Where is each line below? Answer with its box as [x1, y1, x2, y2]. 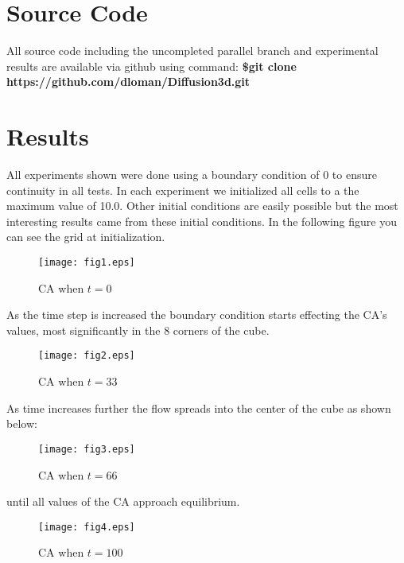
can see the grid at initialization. [6, 228, 165, 245]
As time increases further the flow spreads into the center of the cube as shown [6, 399, 391, 416]
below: [6, 415, 37, 432]
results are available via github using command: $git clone [6, 57, 297, 74]
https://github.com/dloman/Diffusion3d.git [6, 73, 251, 90]
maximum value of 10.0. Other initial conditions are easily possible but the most [6, 197, 398, 214]
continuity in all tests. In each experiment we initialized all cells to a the [6, 181, 359, 198]
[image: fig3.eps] [38, 443, 135, 455]
